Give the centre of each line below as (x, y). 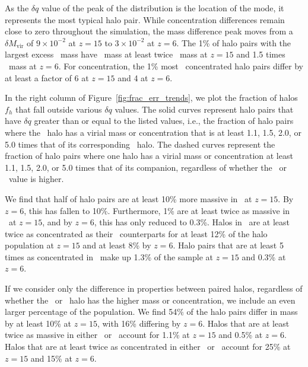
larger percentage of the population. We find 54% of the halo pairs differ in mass (151, 312)
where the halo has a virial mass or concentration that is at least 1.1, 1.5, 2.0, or (153, 132)
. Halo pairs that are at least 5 (228, 245)
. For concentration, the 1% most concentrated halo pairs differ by (181, 66)
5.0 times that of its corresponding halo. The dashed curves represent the (140, 144)
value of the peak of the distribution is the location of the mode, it (163, 8)
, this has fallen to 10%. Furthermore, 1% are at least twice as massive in (157, 210)
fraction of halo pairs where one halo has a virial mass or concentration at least (149, 156)
